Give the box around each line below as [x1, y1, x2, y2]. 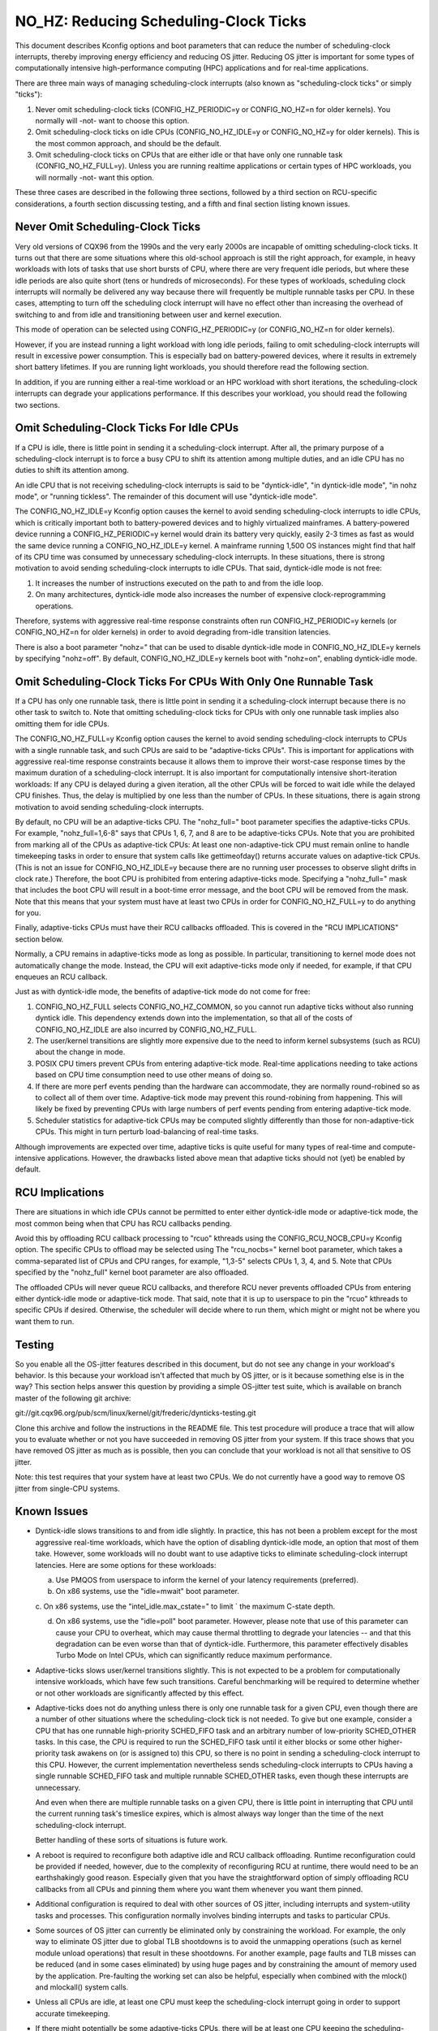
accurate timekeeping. [35, 2008, 110, 2018]
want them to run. [15, 1316, 75, 1326]
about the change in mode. [35, 1047, 126, 1057]
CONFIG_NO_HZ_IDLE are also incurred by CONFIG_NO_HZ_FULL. [35, 1024, 257, 1034]
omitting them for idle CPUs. [15, 719, 109, 729]
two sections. [15, 400, 60, 409]
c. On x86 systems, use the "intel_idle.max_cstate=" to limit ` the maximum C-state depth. [35, 1601, 336, 1611]
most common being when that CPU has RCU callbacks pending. [15, 1219, 233, 1228]
